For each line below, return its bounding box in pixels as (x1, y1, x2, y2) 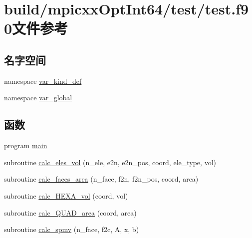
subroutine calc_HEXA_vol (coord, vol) (4, 190, 128, 201)
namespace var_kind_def (4, 75, 82, 86)
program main (4, 140, 47, 151)
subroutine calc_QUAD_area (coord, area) (4, 207, 137, 218)
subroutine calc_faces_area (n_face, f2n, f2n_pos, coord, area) (4, 174, 199, 184)
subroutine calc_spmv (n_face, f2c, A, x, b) (4, 224, 139, 235)
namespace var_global (4, 92, 72, 103)
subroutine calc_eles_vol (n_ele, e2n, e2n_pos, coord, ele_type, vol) (4, 157, 216, 167)
